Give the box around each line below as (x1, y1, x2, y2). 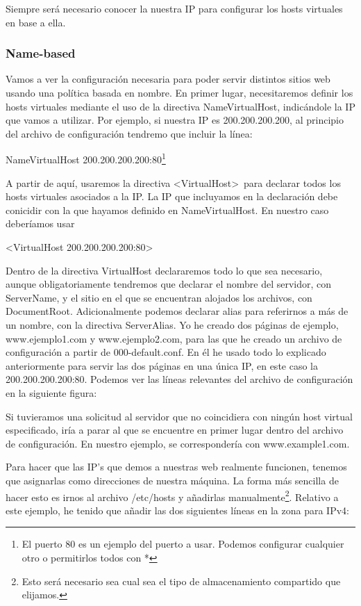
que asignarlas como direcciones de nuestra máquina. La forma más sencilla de (6, 473, 339, 487)
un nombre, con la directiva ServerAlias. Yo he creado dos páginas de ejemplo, (6, 317, 339, 331)
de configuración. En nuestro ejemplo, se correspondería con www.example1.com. (6, 436, 350, 450)
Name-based (6, 44, 76, 62)
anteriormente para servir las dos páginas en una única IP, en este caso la (6, 358, 318, 372)
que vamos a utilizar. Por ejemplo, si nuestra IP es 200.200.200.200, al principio (6, 113, 344, 127)
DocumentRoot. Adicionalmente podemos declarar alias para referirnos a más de (6, 304, 349, 318)
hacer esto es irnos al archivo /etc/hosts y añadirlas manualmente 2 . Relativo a (6, 487, 339, 504)
